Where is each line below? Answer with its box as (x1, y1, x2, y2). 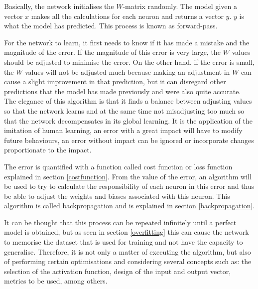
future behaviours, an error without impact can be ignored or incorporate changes (4, 135, 254, 145)
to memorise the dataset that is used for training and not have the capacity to (4, 237, 243, 247)
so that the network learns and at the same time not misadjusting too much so (4, 105, 245, 116)
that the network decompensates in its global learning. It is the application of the (4, 115, 253, 126)
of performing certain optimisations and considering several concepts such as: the (4, 256, 252, 267)
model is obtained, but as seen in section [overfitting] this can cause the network (4, 227, 249, 237)
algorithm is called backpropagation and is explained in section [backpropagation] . (4, 200, 255, 211)
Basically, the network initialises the (4, 1, 114, 11)
